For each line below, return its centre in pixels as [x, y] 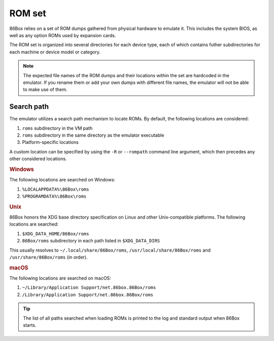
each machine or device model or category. [55, 52]
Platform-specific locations [50, 142]
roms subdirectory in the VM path [57, 128]
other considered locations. [38, 159]
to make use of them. [45, 89]
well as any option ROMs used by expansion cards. [63, 35]
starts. [30, 325]
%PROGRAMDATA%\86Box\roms [54, 196]
